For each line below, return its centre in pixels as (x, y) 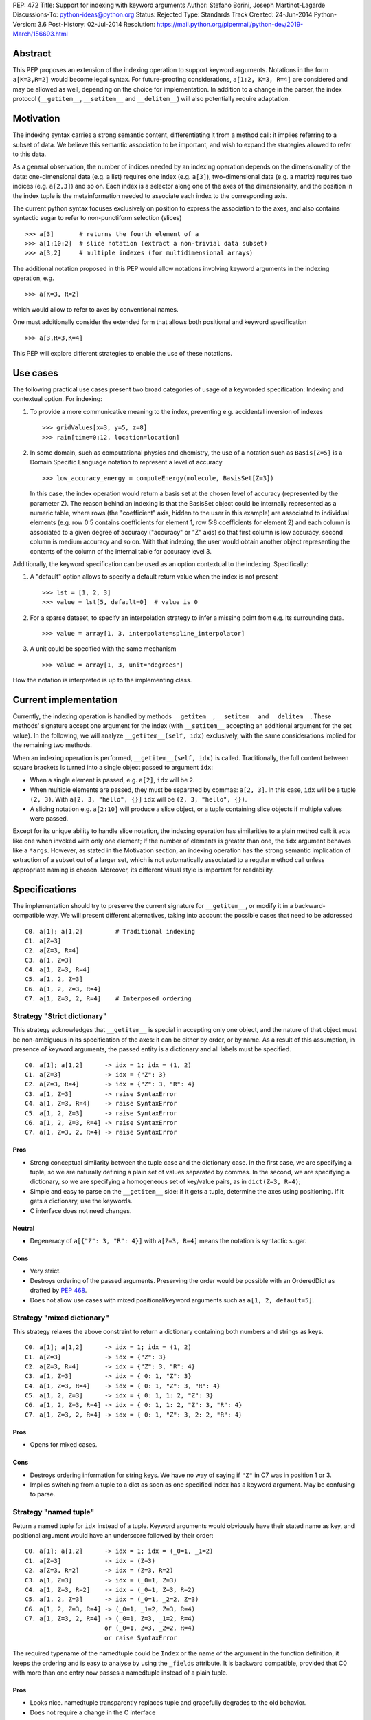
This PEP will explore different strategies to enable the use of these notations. (123, 354)
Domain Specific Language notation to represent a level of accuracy (126, 462)
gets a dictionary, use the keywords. (81, 1201)
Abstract (32, 53)
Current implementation (65, 699)
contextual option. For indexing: (57, 399)
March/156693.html (40, 34)
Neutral (24, 1228)
